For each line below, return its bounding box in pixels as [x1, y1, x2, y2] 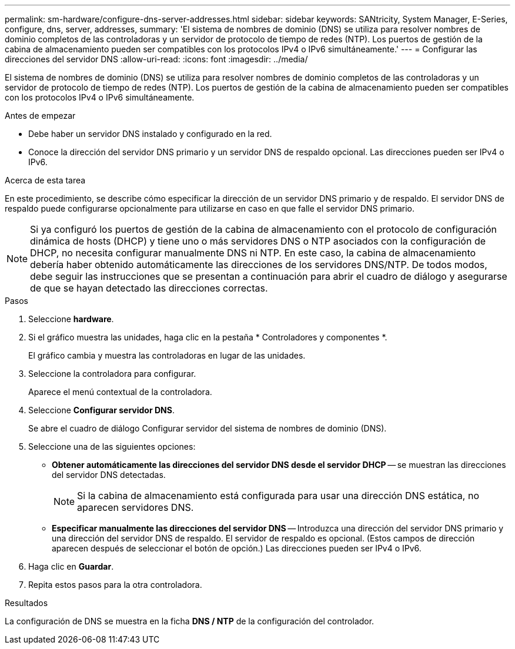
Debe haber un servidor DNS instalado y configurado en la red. [28, 129, 272, 139]
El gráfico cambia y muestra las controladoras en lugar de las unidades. [28, 350, 306, 360]
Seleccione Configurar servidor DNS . [28, 405, 175, 415]
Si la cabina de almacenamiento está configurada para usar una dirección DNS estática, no [77, 490, 480, 501]
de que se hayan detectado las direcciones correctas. [30, 282, 268, 294]
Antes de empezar [5, 111, 76, 121]
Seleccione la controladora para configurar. [28, 369, 196, 379]
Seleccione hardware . [28, 314, 114, 324]
